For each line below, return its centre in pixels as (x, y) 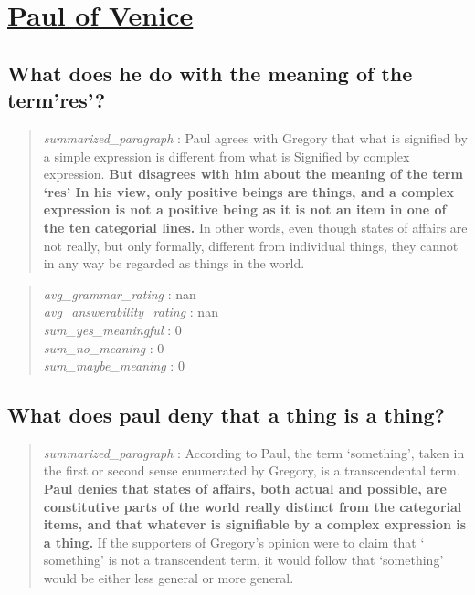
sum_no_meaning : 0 (104, 347)
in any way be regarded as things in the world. (174, 263)
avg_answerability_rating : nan (131, 312)
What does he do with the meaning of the (210, 73)
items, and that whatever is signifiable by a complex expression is (255, 524)
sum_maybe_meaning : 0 (114, 365)
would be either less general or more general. (169, 578)
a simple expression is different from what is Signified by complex (227, 156)
